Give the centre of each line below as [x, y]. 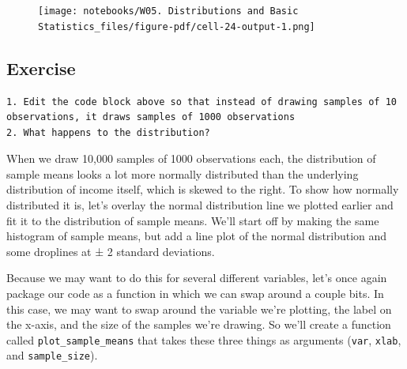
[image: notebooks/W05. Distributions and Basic [168, 11]
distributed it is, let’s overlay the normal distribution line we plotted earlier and [200, 205]
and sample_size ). [52, 355]
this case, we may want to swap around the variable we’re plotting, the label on [199, 309]
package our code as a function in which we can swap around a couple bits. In [195, 294]
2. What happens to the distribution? [108, 132]
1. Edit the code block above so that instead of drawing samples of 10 [202, 102]
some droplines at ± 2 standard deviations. [111, 251]
